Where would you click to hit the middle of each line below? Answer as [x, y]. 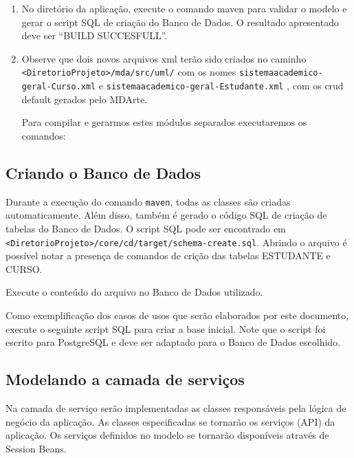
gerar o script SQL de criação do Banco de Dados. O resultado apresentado [180, 22]
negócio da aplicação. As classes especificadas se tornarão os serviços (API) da [170, 421]
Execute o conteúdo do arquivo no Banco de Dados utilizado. [134, 292]
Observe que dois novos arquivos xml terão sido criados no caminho [164, 58]
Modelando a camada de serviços [125, 379]
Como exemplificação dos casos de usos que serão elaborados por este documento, [177, 315]
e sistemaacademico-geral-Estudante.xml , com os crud [221, 86]
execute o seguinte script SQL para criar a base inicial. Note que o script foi [166, 328]
